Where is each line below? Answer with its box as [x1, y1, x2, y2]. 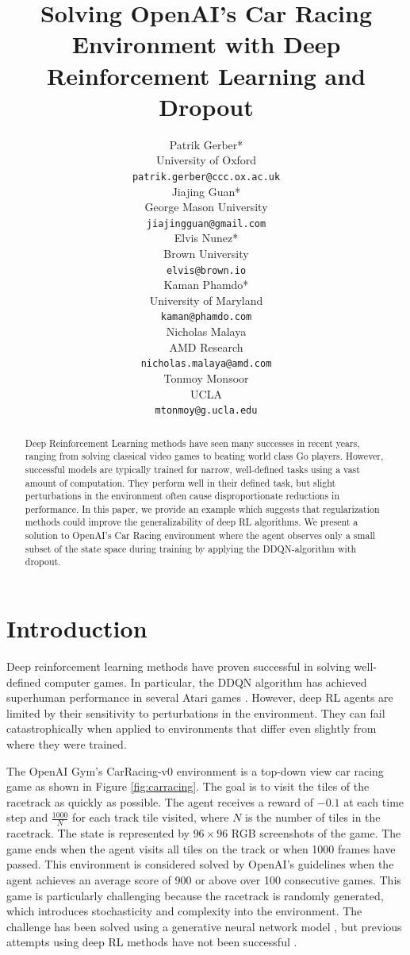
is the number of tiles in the [245, 809, 381, 826]
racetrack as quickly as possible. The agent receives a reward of [6, 793, 314, 810]
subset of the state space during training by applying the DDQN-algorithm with [25, 541, 357, 555]
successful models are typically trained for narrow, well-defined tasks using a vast [25, 462, 360, 476]
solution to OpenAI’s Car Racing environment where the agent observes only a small [25, 529, 376, 542]
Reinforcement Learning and [47, 59, 366, 91]
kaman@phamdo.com [160, 311, 252, 323]
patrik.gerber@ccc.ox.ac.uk [132, 171, 281, 183]
